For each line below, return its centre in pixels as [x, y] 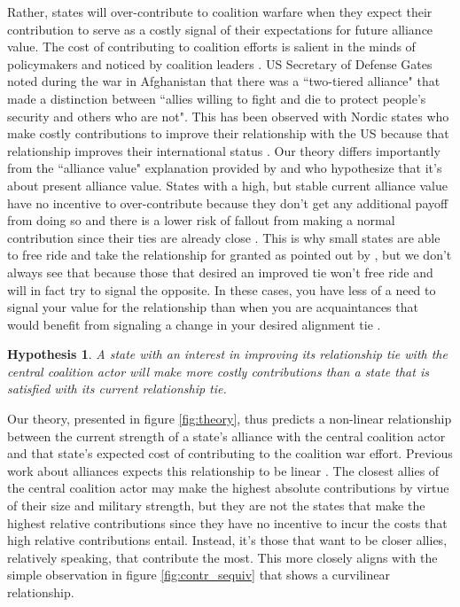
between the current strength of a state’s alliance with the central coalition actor [226, 436]
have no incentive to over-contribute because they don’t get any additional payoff [228, 202]
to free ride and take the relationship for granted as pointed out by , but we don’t [230, 255]
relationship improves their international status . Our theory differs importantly [224, 150]
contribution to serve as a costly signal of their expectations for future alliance [220, 29]
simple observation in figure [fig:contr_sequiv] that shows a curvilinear [199, 575]
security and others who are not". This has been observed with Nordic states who [228, 116]
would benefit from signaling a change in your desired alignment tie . [194, 324]
